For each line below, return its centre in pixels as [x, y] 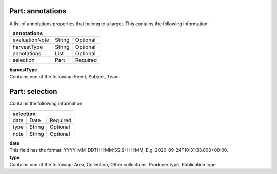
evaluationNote [31, 40]
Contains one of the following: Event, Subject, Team [64, 77]
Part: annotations [38, 11]
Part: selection [33, 91]
